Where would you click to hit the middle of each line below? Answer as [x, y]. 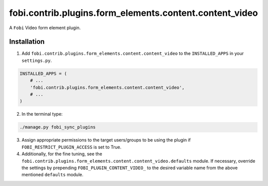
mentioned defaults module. [53, 175]
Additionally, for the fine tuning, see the [62, 154]
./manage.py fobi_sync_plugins [58, 127]
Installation [27, 42]
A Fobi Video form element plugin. [45, 28]
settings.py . [37, 60]
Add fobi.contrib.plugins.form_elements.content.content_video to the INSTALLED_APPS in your [133, 53]
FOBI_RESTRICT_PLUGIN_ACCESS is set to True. [71, 147]
